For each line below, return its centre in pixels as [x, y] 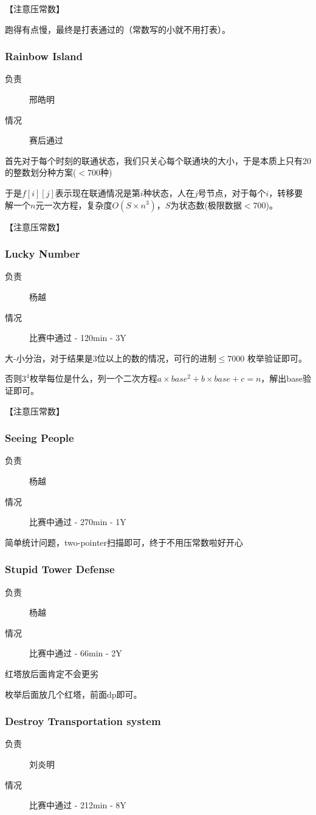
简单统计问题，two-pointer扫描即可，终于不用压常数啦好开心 [124, 542]
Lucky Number [43, 254]
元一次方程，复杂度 [74, 205]
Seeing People [39, 438]
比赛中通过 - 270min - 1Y [78, 522]
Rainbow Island [44, 56]
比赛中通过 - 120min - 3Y [78, 338]
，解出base [282, 378]
